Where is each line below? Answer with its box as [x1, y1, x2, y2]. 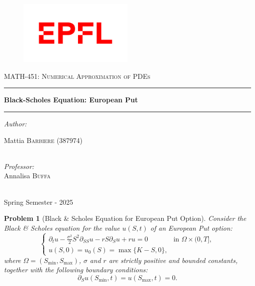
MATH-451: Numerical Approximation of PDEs [4, 71, 151, 81]
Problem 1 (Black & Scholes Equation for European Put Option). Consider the [4, 213, 246, 223]
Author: [4, 119, 27, 129]
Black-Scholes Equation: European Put [4, 95, 138, 105]
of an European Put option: [150, 222, 232, 233]
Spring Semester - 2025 [4, 196, 73, 207]
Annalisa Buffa [4, 170, 51, 181]
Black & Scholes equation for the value [4, 222, 120, 233]
